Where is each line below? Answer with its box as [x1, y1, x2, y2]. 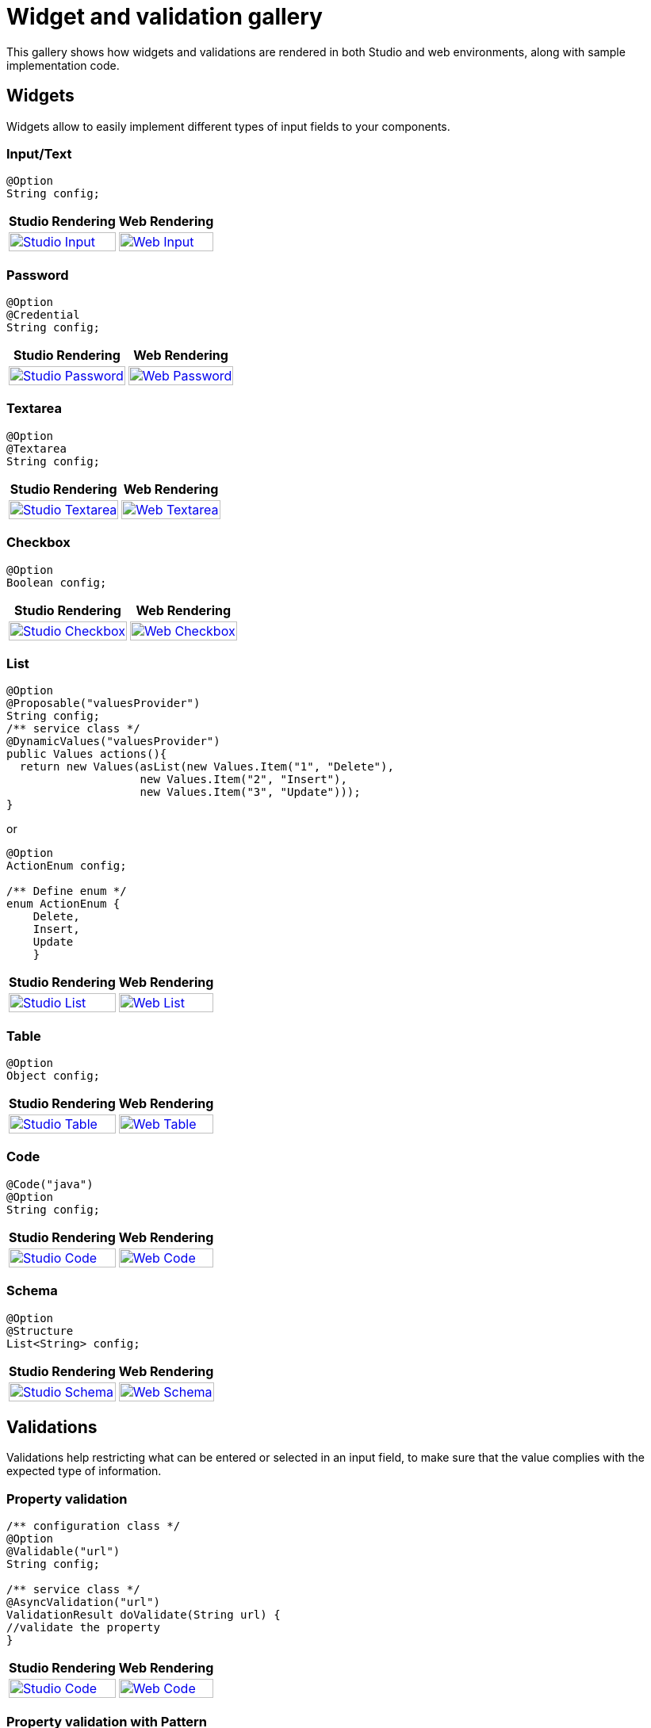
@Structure [6, 1324, 74, 1337]
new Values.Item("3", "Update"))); [140, 786, 361, 799]
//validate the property [6, 1621, 160, 1634]
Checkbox [6, 534, 71, 551]
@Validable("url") [6, 1545, 121, 1558]
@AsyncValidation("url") [6, 1596, 160, 1609]
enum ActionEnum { [6, 897, 121, 911]
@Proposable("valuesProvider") [6, 697, 201, 710]
